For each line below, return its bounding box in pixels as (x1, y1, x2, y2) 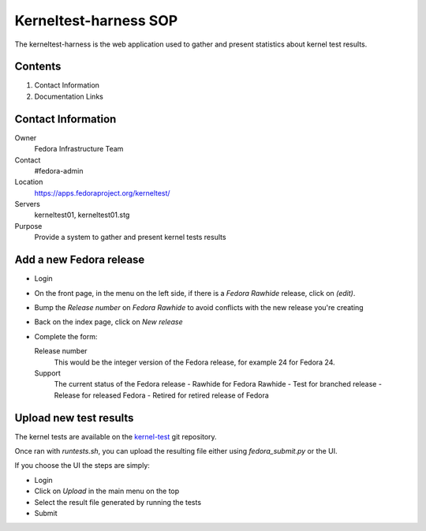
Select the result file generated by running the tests (34, 497, 201, 507)
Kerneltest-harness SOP (14, 12, 178, 29)
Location (14, 178, 43, 187)
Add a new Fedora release (14, 253, 145, 267)
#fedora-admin (34, 166, 84, 175)
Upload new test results (14, 411, 134, 424)
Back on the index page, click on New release (34, 317, 183, 327)
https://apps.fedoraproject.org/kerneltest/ (34, 188, 170, 197)
